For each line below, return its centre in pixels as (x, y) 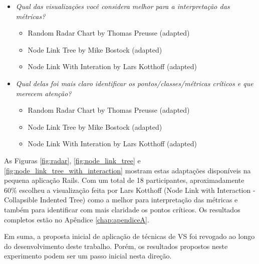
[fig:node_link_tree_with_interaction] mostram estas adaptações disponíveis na (127, 170)
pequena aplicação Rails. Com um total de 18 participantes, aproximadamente (124, 180)
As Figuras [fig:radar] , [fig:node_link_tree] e (72, 160)
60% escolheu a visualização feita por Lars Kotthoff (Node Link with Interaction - (130, 190)
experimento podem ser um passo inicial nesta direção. (88, 256)
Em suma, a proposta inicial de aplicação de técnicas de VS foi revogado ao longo (129, 236)
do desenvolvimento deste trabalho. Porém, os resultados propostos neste (116, 246)
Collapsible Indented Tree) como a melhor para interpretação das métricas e (121, 200)
